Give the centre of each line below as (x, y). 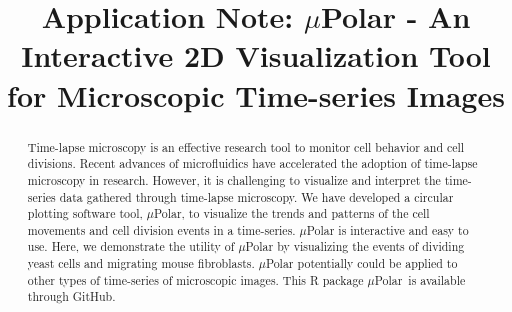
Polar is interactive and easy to (387, 229)
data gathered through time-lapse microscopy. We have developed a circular (256, 196)
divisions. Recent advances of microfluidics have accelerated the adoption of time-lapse (252, 163)
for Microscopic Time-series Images (256, 94)
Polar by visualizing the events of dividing (355, 246)
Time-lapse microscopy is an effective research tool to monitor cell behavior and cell (246, 146)
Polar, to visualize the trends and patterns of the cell (291, 213)
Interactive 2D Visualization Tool (256, 55)
